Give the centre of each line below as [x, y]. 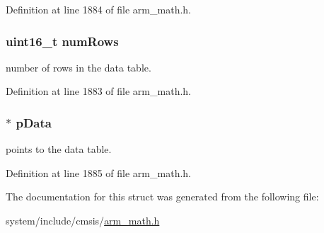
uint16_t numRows [62, 41]
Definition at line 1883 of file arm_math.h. [98, 91]
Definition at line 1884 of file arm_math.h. [98, 9]
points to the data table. [59, 149]
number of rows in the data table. [79, 67]
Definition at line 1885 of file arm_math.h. [98, 172]
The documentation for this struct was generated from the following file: [162, 197]
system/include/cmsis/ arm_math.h [83, 220]
